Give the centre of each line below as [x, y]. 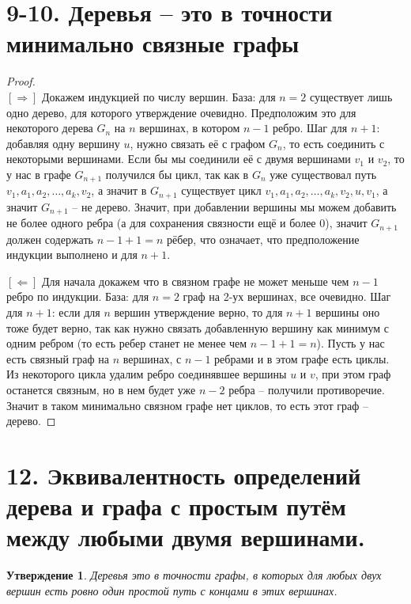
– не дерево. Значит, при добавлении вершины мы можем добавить [234, 206]
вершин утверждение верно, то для [198, 312]
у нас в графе [39, 174]
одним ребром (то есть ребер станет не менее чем [127, 343]
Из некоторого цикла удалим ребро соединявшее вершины [147, 374]
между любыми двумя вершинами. [186, 537]
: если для [76, 312]
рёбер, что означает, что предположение [263, 239]
